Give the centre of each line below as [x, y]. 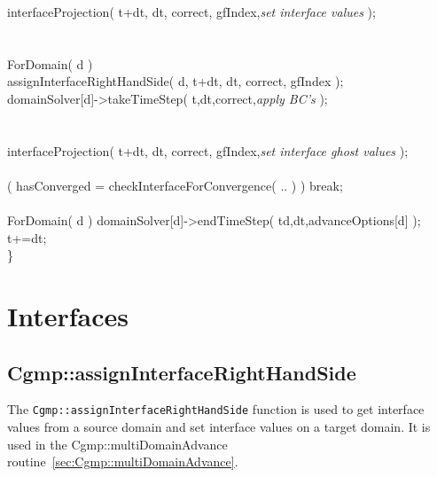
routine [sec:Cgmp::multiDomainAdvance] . [123, 461]
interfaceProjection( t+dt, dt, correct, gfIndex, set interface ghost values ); [208, 150]
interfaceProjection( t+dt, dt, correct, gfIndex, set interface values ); [191, 12]
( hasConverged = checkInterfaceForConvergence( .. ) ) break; [175, 185]
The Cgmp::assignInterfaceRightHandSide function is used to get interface [216, 409]
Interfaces [68, 316]
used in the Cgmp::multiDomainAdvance [117, 444]
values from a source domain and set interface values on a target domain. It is [219, 427]
